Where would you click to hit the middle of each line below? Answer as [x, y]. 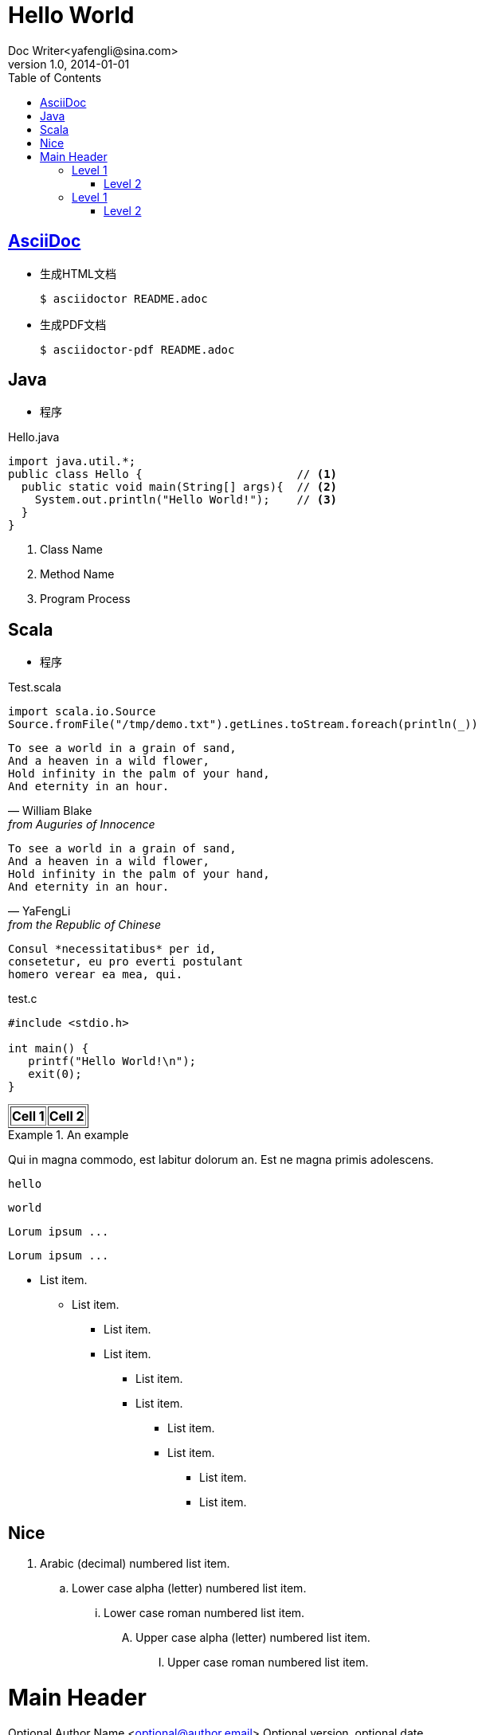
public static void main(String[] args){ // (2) [179, 487]
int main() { [49, 1049]
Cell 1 [28, 1116]
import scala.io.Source [82, 712]
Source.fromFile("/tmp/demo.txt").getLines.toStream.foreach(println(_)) [243, 725]
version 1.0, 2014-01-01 [69, 64]
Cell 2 [67, 1116]
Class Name [72, 550]
